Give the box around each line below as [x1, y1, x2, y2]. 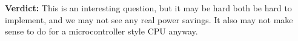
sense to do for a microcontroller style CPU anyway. [5, 25, 198, 37]
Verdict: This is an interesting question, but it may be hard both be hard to [5, 2, 292, 14]
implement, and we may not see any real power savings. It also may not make [5, 13, 293, 26]
